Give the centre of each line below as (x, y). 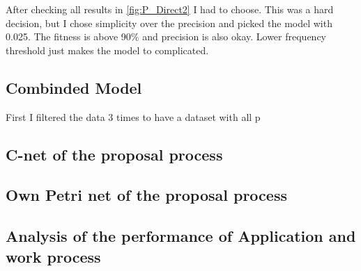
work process (53, 256)
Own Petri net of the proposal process (146, 195)
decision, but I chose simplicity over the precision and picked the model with (169, 23)
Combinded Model (74, 87)
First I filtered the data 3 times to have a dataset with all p (133, 116)
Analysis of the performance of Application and (181, 236)
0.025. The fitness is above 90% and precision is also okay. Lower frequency (166, 36)
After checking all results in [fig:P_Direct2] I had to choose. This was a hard (170, 9)
